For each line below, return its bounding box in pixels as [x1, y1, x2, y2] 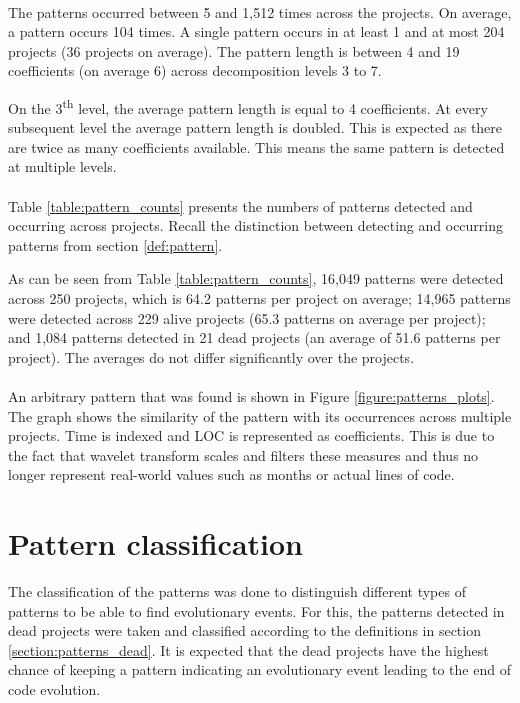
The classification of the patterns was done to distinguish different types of [8, 581, 466, 602]
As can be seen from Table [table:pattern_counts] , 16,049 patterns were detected [8, 268, 504, 289]
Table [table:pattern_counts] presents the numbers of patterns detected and [8, 195, 473, 216]
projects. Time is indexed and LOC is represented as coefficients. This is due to [8, 425, 495, 446]
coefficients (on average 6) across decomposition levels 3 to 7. [8, 60, 382, 81]
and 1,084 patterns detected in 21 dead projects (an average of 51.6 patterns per [8, 327, 501, 348]
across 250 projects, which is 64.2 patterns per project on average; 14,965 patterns [8, 287, 511, 308]
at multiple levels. [8, 156, 117, 177]
